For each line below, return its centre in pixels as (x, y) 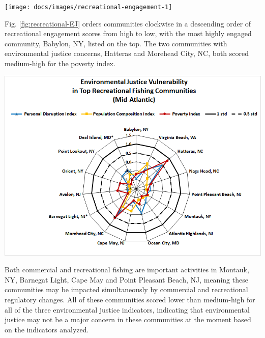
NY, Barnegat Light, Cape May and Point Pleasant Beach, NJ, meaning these (126, 279)
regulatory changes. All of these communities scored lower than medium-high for (130, 300)
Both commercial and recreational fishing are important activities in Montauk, (127, 270)
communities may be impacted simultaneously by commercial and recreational (126, 289)
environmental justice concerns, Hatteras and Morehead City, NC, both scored (127, 53)
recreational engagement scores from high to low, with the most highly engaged (128, 33)
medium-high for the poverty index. (60, 63)
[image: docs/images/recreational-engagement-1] (89, 7)
